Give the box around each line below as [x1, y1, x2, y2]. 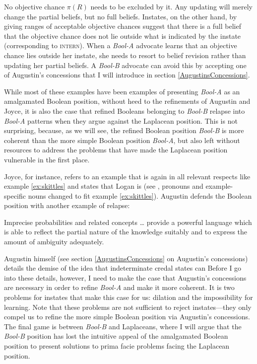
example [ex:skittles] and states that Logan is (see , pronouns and [4, 181, 203, 191]
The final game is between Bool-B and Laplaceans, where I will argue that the [4, 321, 242, 331]
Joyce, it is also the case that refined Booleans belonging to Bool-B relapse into [4, 105, 245, 116]
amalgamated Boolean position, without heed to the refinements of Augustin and [4, 96, 251, 106]
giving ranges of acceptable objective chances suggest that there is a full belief [4, 21, 241, 31]
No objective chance [4, 1, 65, 11]
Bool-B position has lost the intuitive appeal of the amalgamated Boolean [4, 331, 228, 341]
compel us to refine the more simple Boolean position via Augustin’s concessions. [4, 311, 250, 322]
